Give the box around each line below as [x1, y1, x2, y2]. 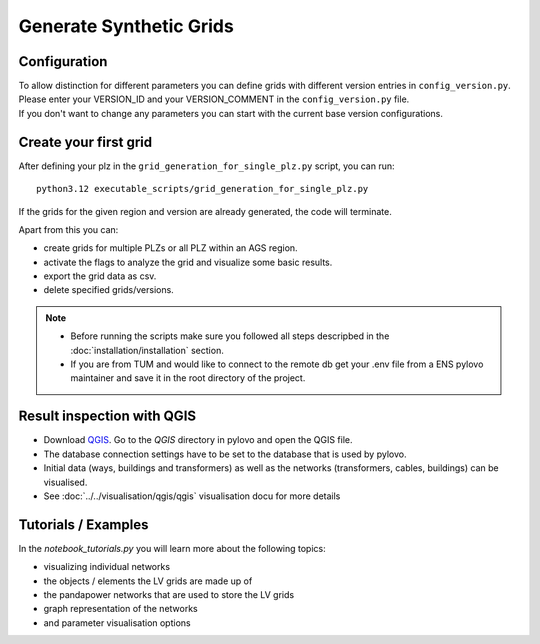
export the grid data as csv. [43, 270, 157, 282]
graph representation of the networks [43, 603, 199, 615]
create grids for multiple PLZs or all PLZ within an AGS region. [43, 242, 299, 254]
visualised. [43, 476, 88, 488]
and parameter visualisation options [43, 616, 191, 629]
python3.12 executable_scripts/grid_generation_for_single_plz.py [36, 183, 369, 195]
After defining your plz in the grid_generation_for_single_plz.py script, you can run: [18, 160, 395, 172]
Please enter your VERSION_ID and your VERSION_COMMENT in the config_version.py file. [18, 93, 410, 105]
